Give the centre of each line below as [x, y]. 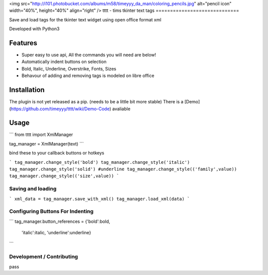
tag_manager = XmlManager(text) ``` [46, 143]
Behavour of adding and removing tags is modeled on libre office [88, 76]
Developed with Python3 [34, 29]
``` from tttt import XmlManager [41, 135]
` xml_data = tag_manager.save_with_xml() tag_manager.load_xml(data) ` [100, 199]
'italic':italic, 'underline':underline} [56, 233]
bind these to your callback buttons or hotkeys [57, 153]
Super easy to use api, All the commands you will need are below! [89, 55]
